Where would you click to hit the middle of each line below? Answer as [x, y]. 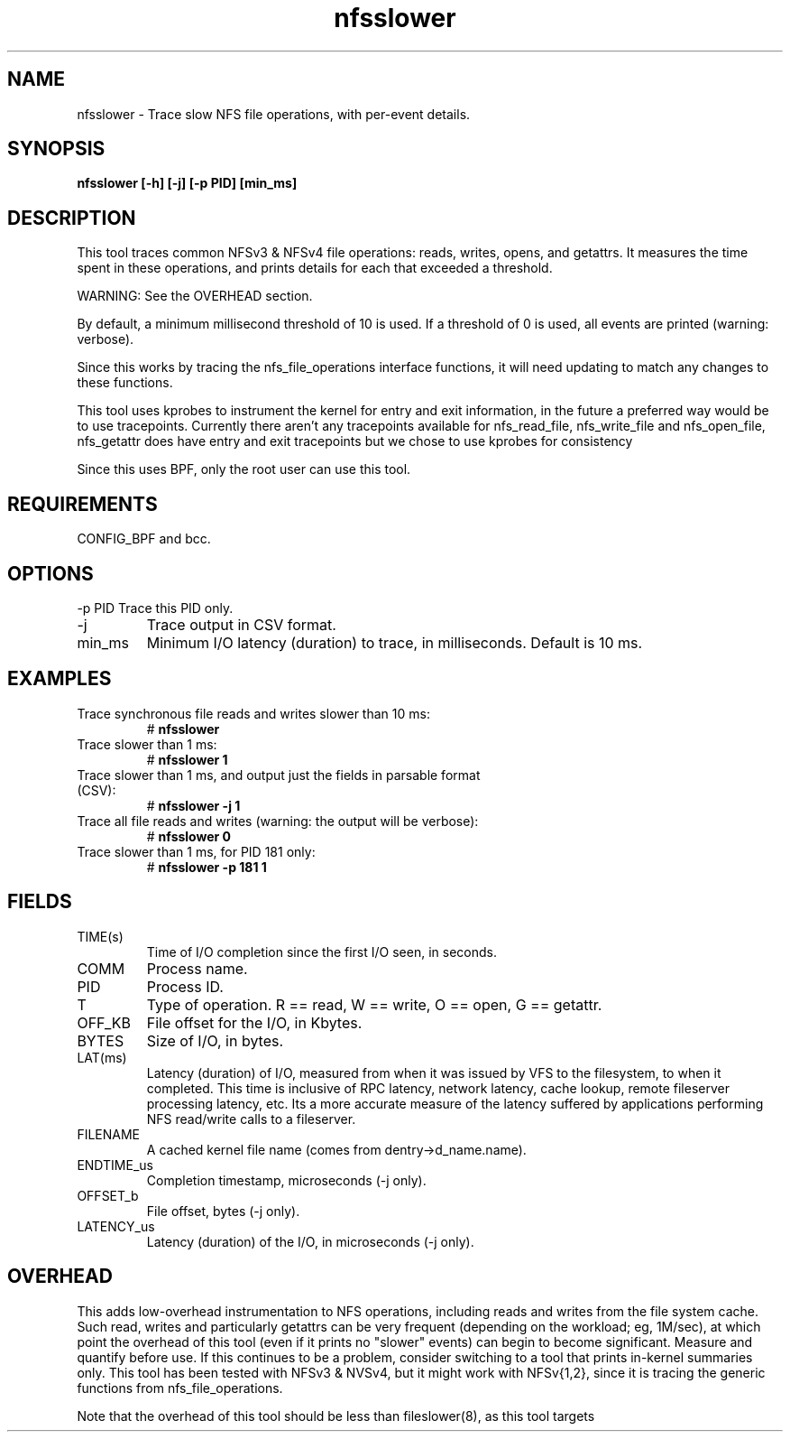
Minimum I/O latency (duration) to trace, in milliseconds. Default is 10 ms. [395, 642]
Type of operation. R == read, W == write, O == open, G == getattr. [374, 1004]
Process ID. [185, 986]
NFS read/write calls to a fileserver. [251, 1119]
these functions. [125, 383]
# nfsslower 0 [189, 836]
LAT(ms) [102, 1057]
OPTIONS [51, 573]
